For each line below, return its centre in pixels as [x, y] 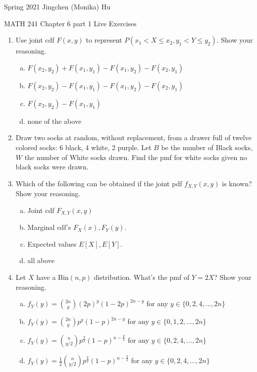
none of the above [54, 121]
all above [41, 260]
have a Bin [52, 277]
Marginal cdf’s [49, 227]
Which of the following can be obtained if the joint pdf [99, 183]
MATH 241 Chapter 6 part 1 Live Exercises [70, 23]
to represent [104, 40]
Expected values [52, 243]
